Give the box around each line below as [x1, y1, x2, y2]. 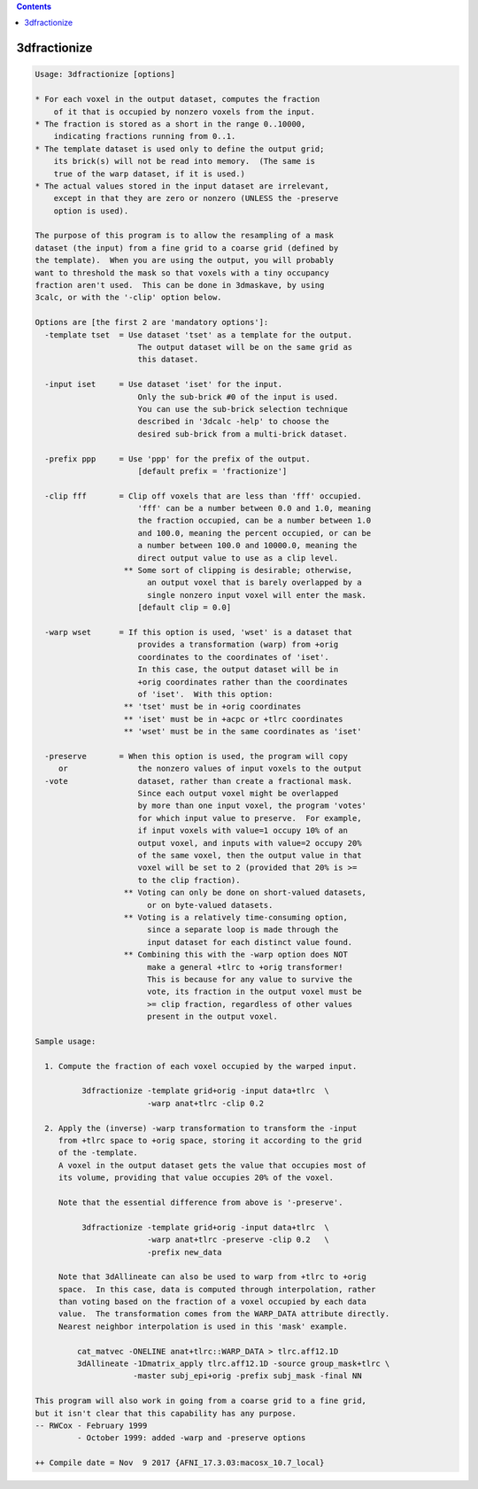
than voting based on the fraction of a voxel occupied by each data [58, 1297, 367, 1307]
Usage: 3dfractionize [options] [35, 69, 176, 80]
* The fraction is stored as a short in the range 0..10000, [35, 119, 306, 128]
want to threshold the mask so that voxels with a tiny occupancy [35, 268, 329, 278]
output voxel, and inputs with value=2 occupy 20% [137, 838, 362, 848]
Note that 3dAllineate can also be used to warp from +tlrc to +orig [58, 1272, 367, 1282]
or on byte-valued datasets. [146, 900, 274, 910]
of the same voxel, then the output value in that [137, 850, 362, 860]
